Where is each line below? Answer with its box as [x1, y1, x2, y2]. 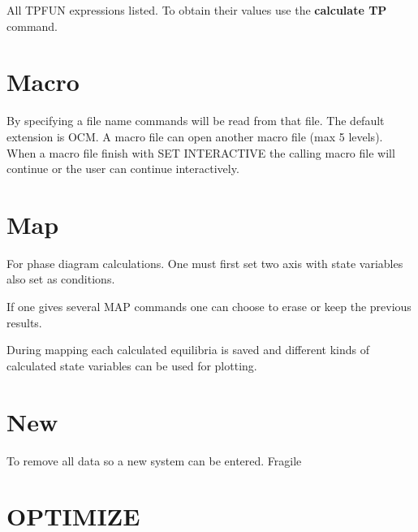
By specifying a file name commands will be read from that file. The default [6, 112, 385, 129]
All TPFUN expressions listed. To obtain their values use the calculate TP [6, 2, 387, 18]
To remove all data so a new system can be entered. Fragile [6, 452, 302, 469]
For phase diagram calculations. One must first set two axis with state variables [6, 254, 403, 271]
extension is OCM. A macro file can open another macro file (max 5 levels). [6, 128, 383, 145]
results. [6, 314, 42, 331]
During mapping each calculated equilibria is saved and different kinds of [6, 341, 370, 358]
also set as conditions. [6, 270, 115, 288]
